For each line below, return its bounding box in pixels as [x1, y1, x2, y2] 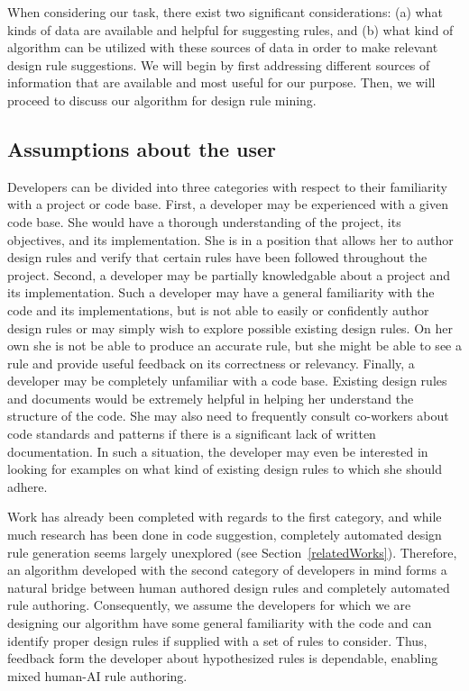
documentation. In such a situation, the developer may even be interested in [7, 441, 428, 460]
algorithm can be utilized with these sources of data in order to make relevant [7, 38, 438, 57]
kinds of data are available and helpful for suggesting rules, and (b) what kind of [7, 20, 454, 39]
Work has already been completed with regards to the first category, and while [7, 507, 442, 526]
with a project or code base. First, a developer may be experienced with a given [7, 195, 448, 214]
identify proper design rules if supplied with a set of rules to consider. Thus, [7, 631, 428, 650]
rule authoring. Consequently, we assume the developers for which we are [7, 596, 411, 614]
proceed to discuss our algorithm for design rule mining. [7, 90, 317, 109]
